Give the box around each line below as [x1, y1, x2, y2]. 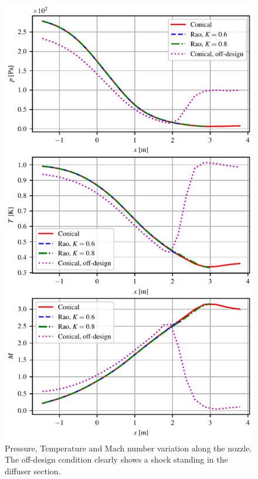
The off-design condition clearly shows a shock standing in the [5, 453, 228, 466]
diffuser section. [5, 464, 61, 477]
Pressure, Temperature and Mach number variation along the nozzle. [5, 441, 252, 454]
